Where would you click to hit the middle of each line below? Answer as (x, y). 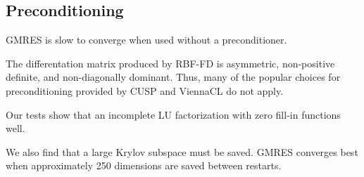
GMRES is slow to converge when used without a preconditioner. (146, 40)
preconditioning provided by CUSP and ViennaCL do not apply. (145, 90)
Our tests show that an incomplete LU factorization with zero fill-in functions (173, 114)
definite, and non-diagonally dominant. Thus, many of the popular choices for (173, 77)
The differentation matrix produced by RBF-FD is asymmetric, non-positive (170, 63)
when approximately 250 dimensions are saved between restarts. (144, 165)
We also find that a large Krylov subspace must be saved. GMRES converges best (182, 151)
